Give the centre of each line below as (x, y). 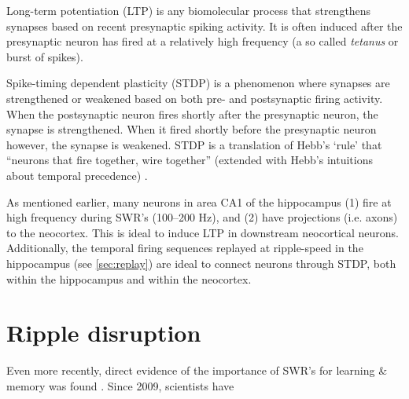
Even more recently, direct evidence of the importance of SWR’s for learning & (197, 370)
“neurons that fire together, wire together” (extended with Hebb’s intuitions (190, 160)
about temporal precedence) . (77, 175)
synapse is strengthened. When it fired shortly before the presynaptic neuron (192, 129)
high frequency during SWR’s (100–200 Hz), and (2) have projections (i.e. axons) (202, 217)
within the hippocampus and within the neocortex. (129, 278)
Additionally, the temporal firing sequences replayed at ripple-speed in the (185, 248)
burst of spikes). (45, 56)
